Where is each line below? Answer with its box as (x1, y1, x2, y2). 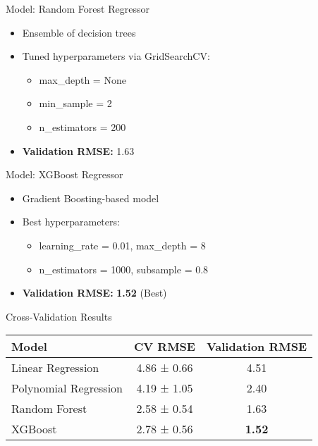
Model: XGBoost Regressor (6, 167, 123, 182)
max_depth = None (39, 72, 126, 87)
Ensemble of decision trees (22, 25, 136, 39)
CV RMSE (134, 338, 195, 355)
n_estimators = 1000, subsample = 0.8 (39, 261, 209, 276)
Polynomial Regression (11, 380, 123, 397)
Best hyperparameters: (22, 214, 120, 229)
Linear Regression (11, 359, 99, 376)
